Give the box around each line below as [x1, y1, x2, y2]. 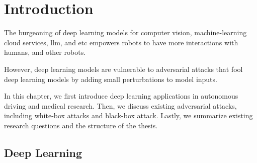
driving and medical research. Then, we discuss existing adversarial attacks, [4, 100, 237, 111]
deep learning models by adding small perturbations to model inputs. [4, 73, 217, 84]
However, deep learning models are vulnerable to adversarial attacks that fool [4, 63, 243, 74]
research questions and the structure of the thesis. [4, 120, 158, 130]
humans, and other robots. [4, 47, 86, 57]
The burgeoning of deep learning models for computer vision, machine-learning [4, 27, 247, 38]
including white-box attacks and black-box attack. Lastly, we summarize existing [4, 110, 253, 121]
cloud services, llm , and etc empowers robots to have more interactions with [4, 37, 238, 47]
